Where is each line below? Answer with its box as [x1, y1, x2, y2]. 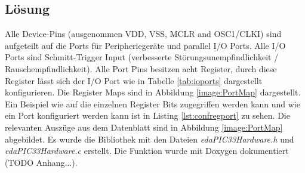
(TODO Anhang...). [5, 156, 78, 168]
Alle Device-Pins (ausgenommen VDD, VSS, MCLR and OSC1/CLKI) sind [5, 27, 282, 40]
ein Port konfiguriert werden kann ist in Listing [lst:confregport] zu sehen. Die [5, 109, 290, 122]
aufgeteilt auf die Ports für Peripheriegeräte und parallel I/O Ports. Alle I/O [5, 39, 286, 51]
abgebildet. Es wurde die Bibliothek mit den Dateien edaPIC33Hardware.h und [5, 132, 294, 145]
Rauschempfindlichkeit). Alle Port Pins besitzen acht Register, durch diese [5, 62, 277, 75]
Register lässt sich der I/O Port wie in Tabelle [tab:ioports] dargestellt [5, 74, 263, 86]
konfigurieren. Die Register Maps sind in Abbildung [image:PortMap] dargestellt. [5, 86, 301, 98]
